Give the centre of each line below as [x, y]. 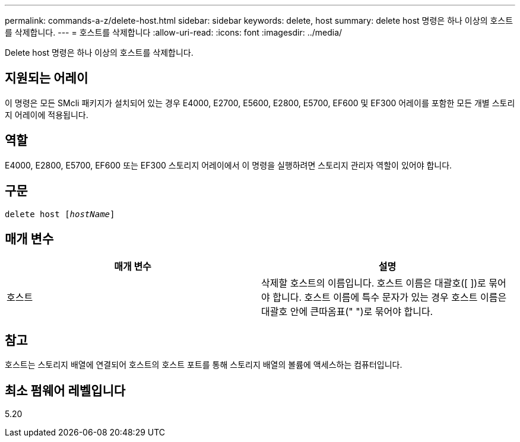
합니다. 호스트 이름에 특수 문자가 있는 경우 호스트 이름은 [390, 298]
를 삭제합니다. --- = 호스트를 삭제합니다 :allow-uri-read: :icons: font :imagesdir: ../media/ [174, 32]
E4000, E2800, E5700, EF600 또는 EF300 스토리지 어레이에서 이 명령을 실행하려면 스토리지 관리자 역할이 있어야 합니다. [229, 165]
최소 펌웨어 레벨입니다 [65, 390]
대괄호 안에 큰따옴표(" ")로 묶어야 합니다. [347, 312]
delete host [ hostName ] [60, 214]
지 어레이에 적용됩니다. [47, 115]
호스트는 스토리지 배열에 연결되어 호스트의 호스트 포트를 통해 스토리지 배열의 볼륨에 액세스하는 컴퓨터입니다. [204, 365]
